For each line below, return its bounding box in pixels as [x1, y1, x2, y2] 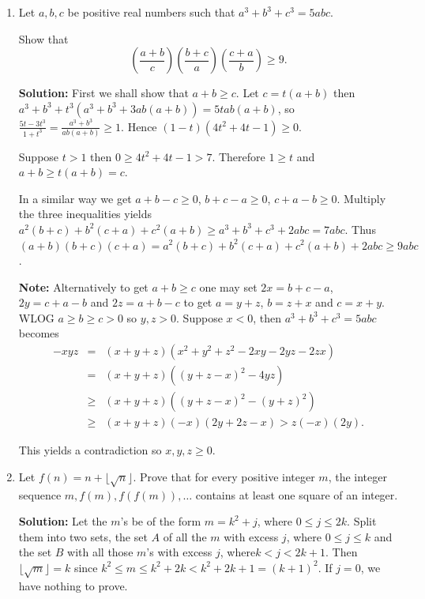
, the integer [328, 468, 387, 484]
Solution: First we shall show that [18, 85, 189, 101]
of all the [163, 528, 207, 544]
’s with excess [146, 544, 212, 560]
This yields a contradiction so [18, 442, 162, 458]
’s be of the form [120, 513, 201, 529]
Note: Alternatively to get [18, 278, 149, 295]
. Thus [344, 220, 376, 237]
